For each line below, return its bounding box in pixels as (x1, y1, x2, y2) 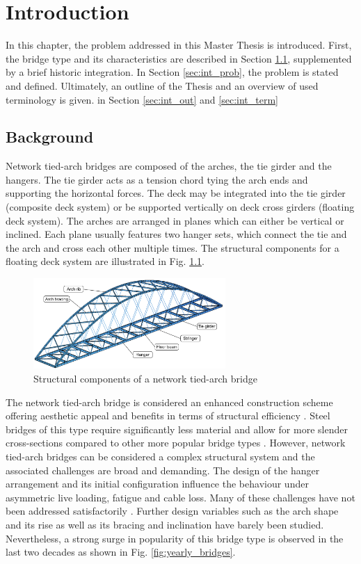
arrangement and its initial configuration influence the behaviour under (6, 476, 309, 491)
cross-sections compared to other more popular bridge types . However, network (6, 435, 346, 450)
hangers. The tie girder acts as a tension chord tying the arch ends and (6, 172, 308, 186)
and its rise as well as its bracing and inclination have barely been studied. (6, 517, 324, 531)
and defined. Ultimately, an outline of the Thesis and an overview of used (6, 78, 319, 92)
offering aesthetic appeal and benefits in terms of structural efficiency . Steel (6, 408, 330, 423)
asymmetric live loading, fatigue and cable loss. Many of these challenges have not (6, 490, 355, 504)
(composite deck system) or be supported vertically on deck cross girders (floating (6, 200, 355, 214)
